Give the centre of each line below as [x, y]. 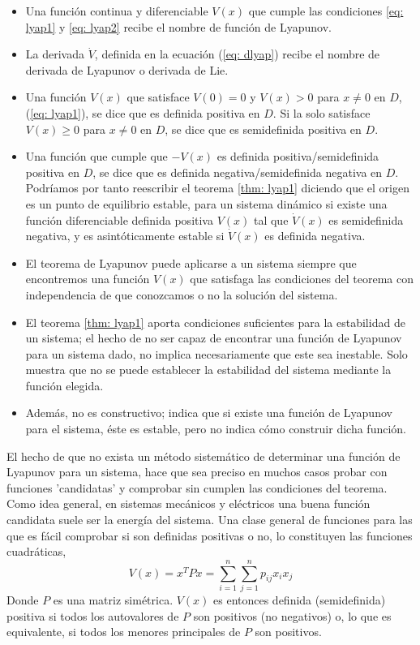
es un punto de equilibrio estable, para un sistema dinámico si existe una [206, 203]
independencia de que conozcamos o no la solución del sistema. [182, 294]
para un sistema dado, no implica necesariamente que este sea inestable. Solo [216, 353]
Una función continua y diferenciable [117, 11]
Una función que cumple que [96, 156]
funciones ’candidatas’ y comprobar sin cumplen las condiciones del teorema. [197, 487]
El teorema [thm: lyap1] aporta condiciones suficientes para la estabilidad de [215, 322]
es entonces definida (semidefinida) [300, 599]
